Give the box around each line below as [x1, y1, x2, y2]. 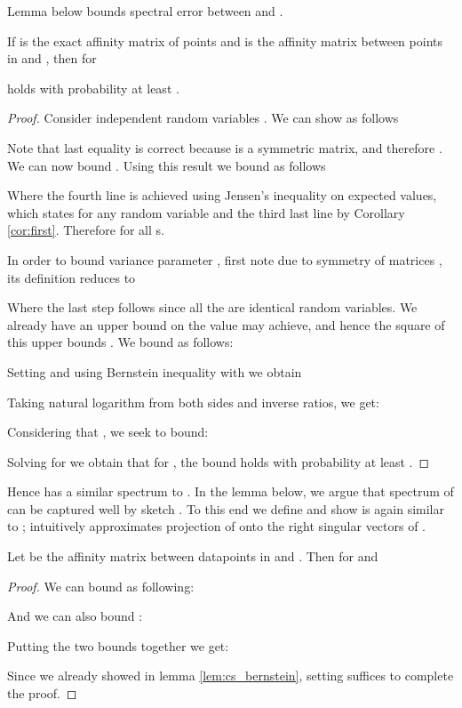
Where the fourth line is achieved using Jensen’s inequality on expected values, [7, 186, 437, 205]
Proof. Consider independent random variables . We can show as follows [7, 109, 399, 127]
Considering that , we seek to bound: [7, 422, 209, 441]
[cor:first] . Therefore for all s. [7, 221, 164, 239]
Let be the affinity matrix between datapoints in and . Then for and [7, 547, 378, 566]
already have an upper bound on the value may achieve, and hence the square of [7, 315, 445, 334]
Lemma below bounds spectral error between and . [7, 2, 283, 20]
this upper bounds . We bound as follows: [7, 333, 234, 351]
